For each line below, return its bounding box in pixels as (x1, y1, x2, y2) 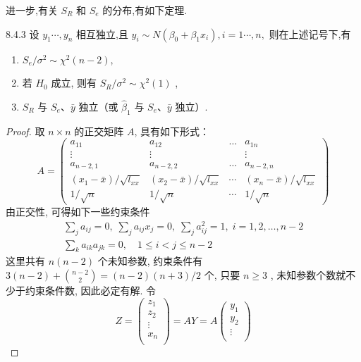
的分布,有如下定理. (102, 3, 188, 17)
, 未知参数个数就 (270, 268, 346, 282)
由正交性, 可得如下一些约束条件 (6, 204, 150, 219)
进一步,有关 (6, 3, 58, 17)
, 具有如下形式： (134, 123, 209, 138)
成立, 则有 (51, 75, 97, 90)
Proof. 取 (6, 123, 45, 138)
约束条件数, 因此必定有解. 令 (25, 283, 157, 297)
